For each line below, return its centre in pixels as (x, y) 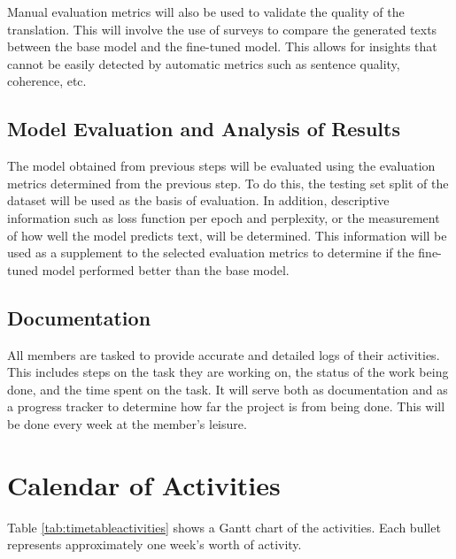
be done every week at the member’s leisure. (127, 423)
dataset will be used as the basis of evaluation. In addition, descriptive (198, 200)
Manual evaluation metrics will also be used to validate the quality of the (206, 11)
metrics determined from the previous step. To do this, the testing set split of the (228, 183)
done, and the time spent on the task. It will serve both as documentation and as (228, 389)
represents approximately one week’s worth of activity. (155, 544)
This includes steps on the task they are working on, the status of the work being (228, 372)
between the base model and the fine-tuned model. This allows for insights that (222, 46)
